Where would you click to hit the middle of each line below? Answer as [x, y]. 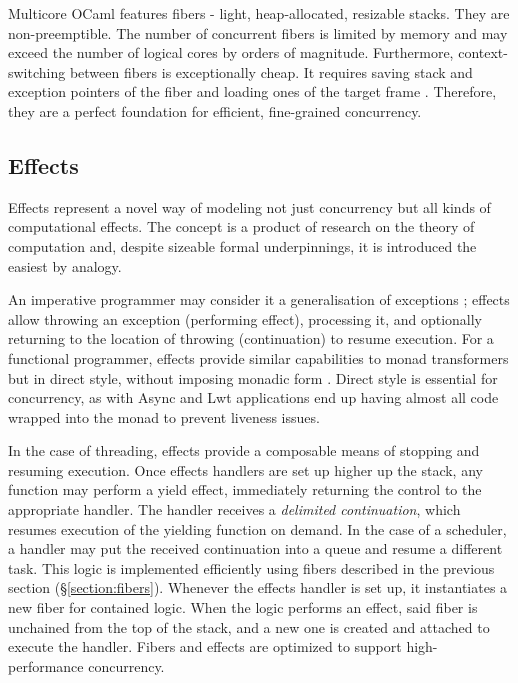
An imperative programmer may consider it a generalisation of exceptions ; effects [259, 299]
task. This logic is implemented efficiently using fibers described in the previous [251, 567]
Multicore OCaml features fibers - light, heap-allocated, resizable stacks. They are [259, 13]
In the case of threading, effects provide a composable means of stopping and [244, 450]
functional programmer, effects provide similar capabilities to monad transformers [258, 357]
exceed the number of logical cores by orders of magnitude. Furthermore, [231, 52]
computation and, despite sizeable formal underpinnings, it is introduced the [242, 245]
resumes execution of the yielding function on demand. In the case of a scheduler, [257, 528]
